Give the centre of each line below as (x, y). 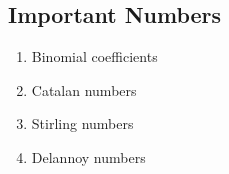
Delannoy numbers (88, 156)
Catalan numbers (84, 89)
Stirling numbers (82, 123)
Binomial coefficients (94, 56)
